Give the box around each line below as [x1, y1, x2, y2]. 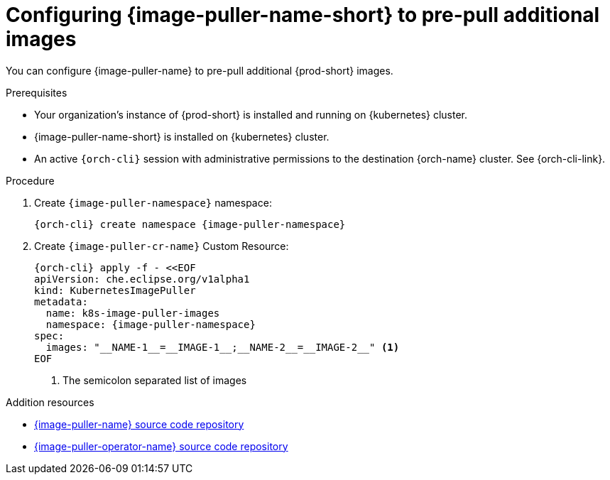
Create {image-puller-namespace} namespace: [34, 196, 272, 209]
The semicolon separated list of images [62, 373, 247, 386]
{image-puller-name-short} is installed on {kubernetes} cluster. [34, 130, 329, 143]
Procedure [6, 174, 55, 187]
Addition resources [6, 396, 94, 408]
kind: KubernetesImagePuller [34, 284, 196, 296]
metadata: [34, 295, 88, 307]
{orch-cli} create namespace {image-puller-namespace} [34, 218, 346, 230]
